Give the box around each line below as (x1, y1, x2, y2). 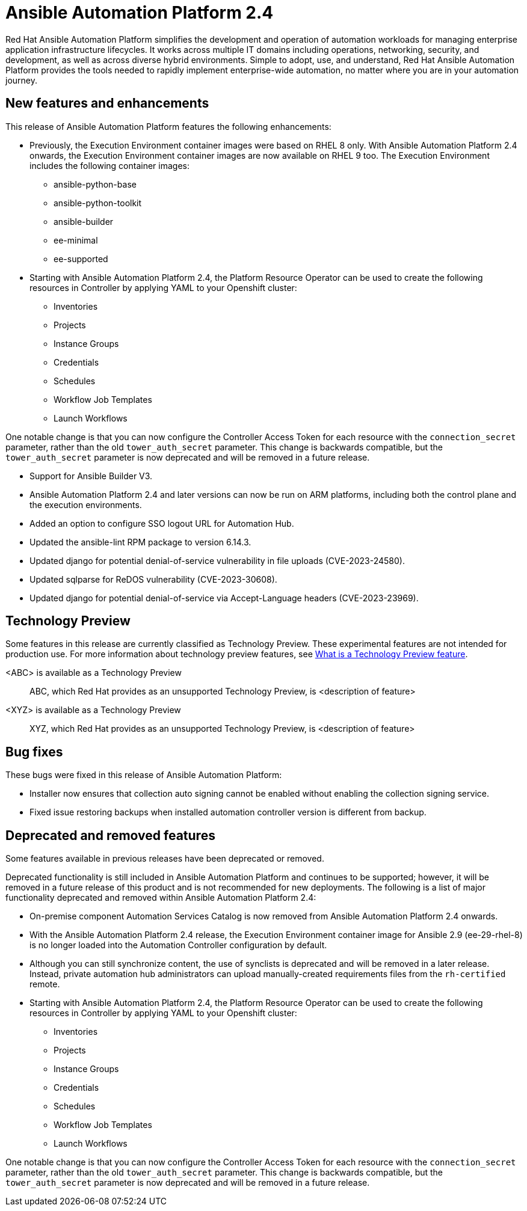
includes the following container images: (29, 160, 190, 171)
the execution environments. (29, 499, 142, 510)
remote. (29, 979, 60, 990)
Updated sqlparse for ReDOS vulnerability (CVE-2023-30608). (29, 574, 277, 584)
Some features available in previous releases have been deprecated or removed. (5, 853, 324, 864)
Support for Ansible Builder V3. (29, 470, 153, 481)
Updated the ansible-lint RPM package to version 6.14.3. (29, 536, 251, 547)
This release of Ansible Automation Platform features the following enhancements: (5, 121, 331, 132)
